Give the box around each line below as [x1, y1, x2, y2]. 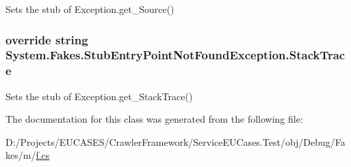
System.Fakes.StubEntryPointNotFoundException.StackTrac [5, 46, 346, 63]
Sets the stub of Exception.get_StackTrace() [5, 89, 193, 103]
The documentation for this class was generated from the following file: [5, 112, 303, 126]
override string [5, 31, 88, 48]
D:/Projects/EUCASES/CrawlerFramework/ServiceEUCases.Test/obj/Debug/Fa [5, 134, 346, 149]
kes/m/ [5, 148, 36, 162]
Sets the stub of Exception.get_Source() [5, 2, 174, 16]
